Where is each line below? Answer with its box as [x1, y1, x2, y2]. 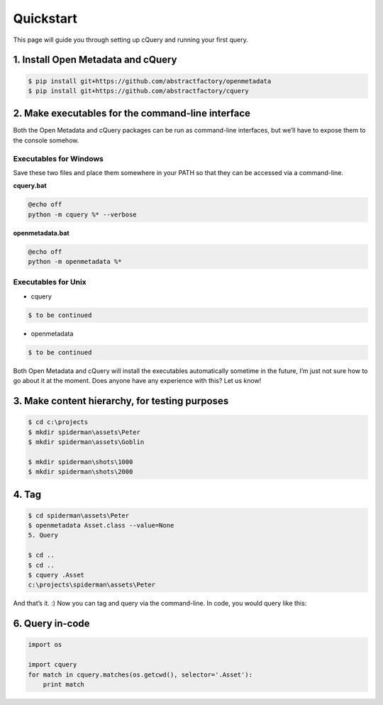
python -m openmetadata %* [28, 257, 122, 266]
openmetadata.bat [13, 228, 70, 237]
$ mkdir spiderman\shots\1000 [28, 457, 133, 466]
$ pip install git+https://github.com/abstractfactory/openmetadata [28, 77, 272, 85]
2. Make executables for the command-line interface [13, 107, 251, 120]
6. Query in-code [13, 618, 90, 630]
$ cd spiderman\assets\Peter [28, 511, 130, 519]
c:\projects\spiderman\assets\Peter [28, 581, 156, 589]
